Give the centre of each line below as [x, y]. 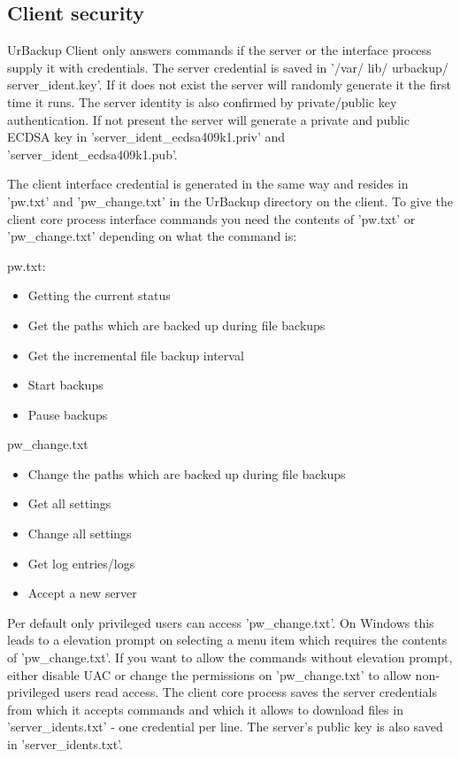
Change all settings [80, 534]
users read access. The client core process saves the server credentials [250, 692]
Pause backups [68, 414]
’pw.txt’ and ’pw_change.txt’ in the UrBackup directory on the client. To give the [230, 201]
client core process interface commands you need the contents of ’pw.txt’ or [211, 218]
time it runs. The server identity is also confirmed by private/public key [202, 101]
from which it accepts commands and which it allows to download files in [205, 709]
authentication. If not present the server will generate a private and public [208, 119]
